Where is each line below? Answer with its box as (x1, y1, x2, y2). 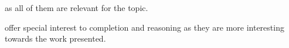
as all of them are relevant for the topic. (5, 2, 148, 13)
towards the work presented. (5, 32, 106, 45)
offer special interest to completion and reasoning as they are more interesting (5, 21, 284, 33)
